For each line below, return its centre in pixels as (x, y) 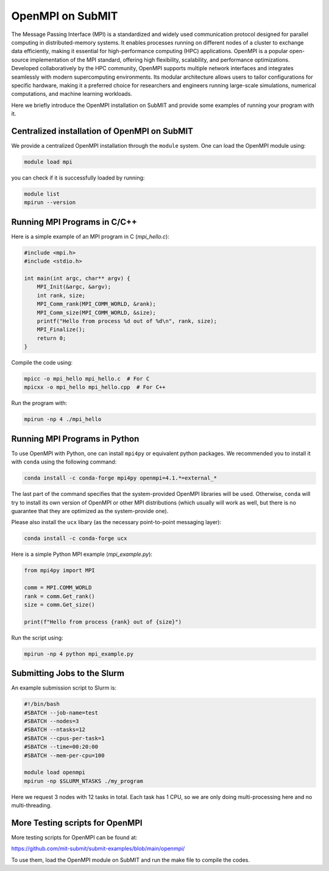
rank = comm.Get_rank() (60, 596)
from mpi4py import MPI (60, 570)
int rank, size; (61, 295)
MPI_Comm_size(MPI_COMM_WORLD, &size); (97, 312)
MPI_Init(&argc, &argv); (74, 287)
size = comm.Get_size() (60, 604)
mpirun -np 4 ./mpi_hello (63, 419)
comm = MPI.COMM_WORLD (58, 588)
